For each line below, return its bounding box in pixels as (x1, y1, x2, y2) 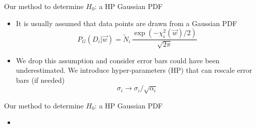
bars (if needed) (16, 74, 65, 85)
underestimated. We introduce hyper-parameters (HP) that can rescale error (16, 65, 252, 75)
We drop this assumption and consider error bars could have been (16, 55, 220, 65)
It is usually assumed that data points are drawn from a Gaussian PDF (16, 18, 237, 28)
